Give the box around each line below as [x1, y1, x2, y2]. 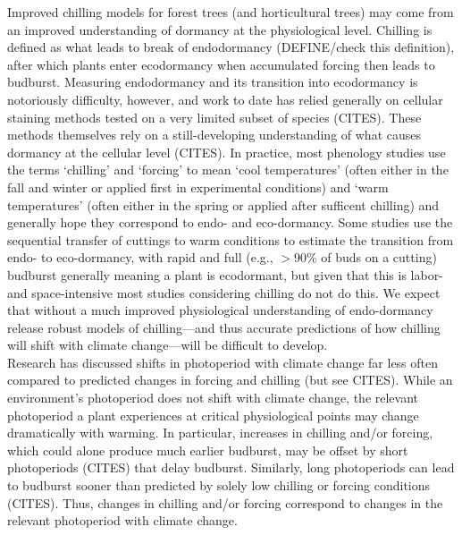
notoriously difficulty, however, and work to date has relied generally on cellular [7, 89, 443, 108]
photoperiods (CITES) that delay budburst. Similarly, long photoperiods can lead [7, 458, 455, 477]
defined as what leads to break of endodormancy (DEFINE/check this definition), [7, 38, 455, 56]
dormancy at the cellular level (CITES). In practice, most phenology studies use [7, 142, 446, 161]
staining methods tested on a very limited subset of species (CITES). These [7, 107, 422, 126]
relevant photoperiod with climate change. [7, 511, 238, 530]
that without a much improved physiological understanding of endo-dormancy [7, 301, 433, 319]
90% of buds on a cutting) [293, 248, 437, 267]
